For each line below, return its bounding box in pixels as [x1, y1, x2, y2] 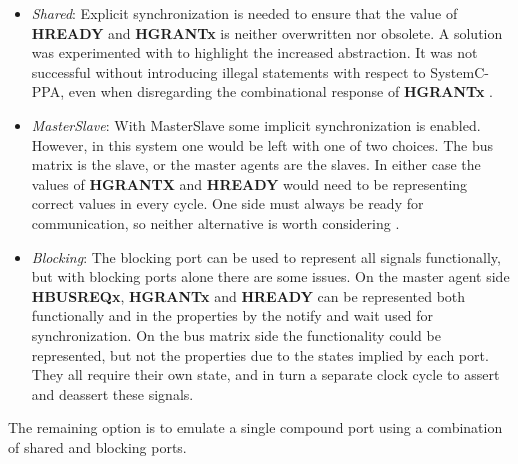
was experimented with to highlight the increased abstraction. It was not [31, 42, 478, 63]
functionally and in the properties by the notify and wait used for [31, 305, 434, 326]
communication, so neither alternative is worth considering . [31, 212, 400, 233]
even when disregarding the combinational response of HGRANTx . [68, 81, 493, 102]
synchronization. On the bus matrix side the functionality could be [31, 324, 441, 345]
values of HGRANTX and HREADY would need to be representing [31, 173, 468, 194]
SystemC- [430, 61, 489, 82]
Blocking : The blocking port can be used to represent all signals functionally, [31, 246, 501, 267]
